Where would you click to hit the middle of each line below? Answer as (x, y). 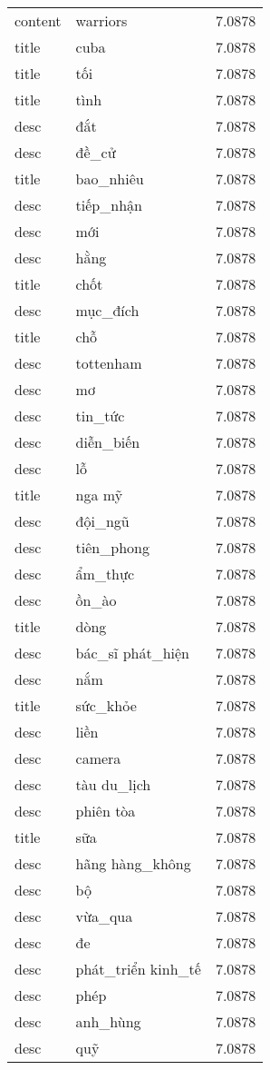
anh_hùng (108, 1021)
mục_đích (107, 310)
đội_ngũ (102, 521)
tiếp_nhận (109, 205)
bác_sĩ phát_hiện (133, 653)
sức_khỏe (106, 705)
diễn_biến (108, 442)
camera (98, 758)
